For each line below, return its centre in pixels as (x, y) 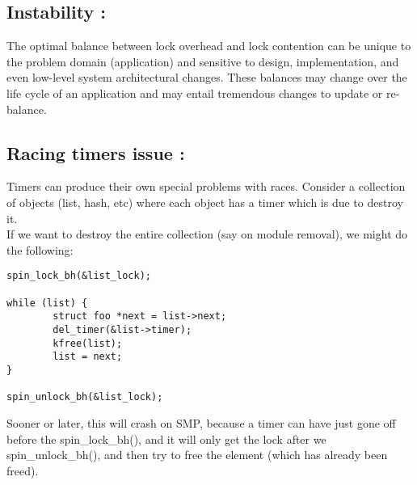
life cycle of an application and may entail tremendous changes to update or (195, 93)
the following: (40, 249)
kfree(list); (88, 343)
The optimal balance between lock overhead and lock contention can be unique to (209, 46)
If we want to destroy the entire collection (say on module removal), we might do (207, 234)
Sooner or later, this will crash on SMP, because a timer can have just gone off (201, 422)
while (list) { (47, 303)
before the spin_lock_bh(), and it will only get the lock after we (166, 439)
